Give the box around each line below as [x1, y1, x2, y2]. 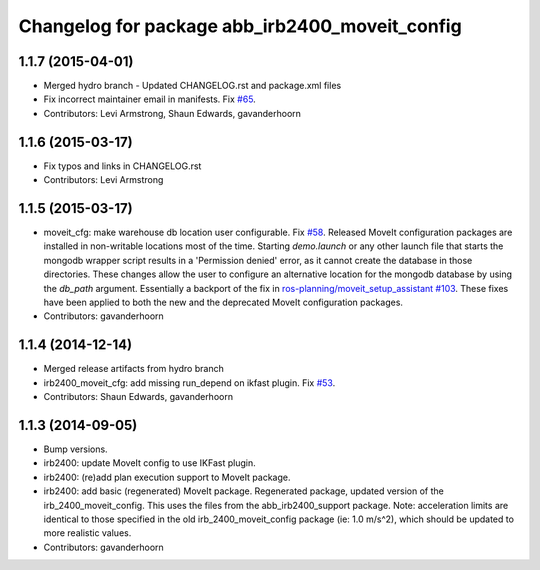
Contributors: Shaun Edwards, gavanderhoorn [43, 391, 234, 403]
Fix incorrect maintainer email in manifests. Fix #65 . [43, 93, 257, 105]
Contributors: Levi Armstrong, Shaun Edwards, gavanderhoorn [43, 107, 302, 119]
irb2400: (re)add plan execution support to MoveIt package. [43, 471, 291, 483]
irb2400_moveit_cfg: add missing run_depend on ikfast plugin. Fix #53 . [43, 376, 336, 389]
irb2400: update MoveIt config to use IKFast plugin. [43, 457, 256, 469]
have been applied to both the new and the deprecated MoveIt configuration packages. [43, 296, 404, 308]
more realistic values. [43, 527, 132, 539]
